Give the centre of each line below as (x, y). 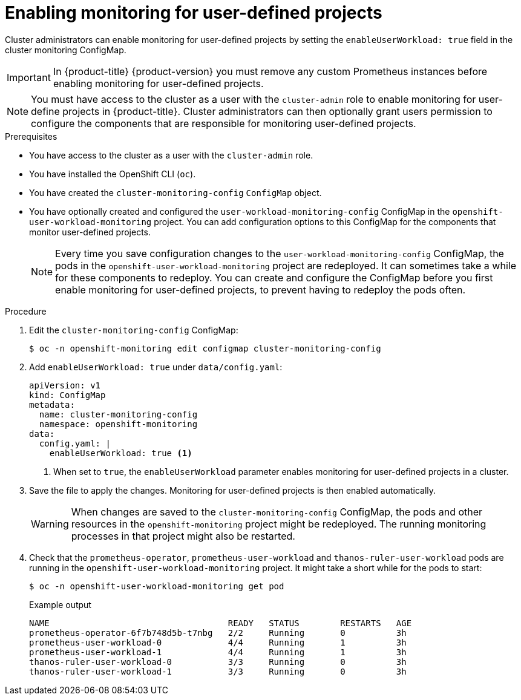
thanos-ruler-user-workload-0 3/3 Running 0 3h (218, 662)
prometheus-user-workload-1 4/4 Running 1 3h (218, 652)
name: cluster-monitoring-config (118, 414)
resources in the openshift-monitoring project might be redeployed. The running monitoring (279, 524)
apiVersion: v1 (65, 385)
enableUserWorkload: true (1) (121, 453)
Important (29, 77)
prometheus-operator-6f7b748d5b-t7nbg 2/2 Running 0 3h (218, 633)
